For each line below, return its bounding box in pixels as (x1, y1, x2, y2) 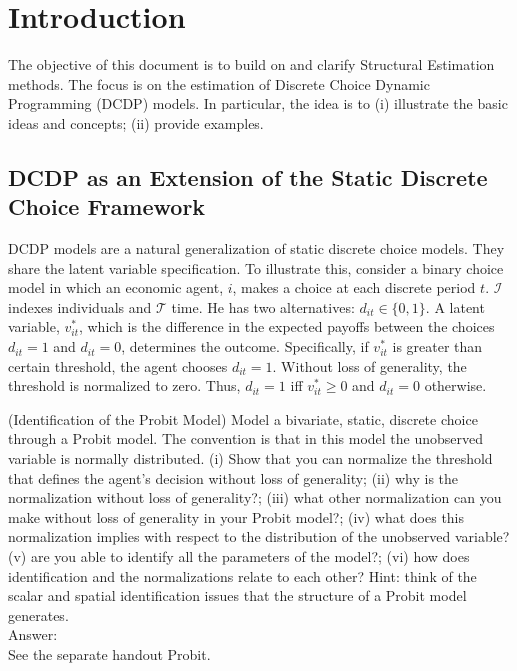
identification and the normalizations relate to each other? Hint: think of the (8, 565, 477, 586)
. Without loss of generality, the (272, 355, 467, 376)
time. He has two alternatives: (171, 296, 355, 317)
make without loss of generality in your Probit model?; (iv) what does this (8, 506, 465, 527)
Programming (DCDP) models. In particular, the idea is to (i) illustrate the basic (8, 93, 508, 114)
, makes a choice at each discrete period (232, 277, 476, 298)
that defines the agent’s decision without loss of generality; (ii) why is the (8, 467, 459, 488)
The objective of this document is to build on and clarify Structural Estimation (8, 54, 495, 75)
